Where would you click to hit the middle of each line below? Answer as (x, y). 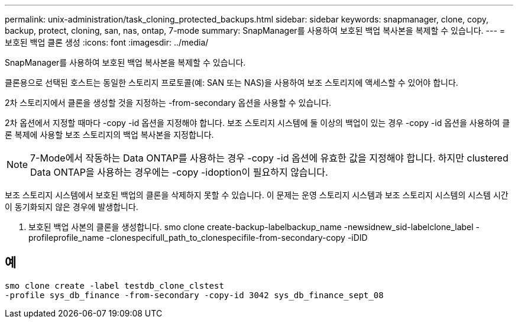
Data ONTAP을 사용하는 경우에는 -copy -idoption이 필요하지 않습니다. (179, 172)
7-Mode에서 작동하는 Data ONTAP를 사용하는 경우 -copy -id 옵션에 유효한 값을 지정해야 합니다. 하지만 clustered (269, 158)
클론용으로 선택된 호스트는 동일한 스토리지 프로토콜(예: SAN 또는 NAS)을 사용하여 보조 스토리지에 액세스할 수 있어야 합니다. (232, 83)
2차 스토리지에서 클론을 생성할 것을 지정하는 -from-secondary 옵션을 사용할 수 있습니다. (168, 103)
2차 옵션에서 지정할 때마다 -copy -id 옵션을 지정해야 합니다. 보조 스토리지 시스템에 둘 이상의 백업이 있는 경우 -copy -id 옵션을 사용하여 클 (258, 123)
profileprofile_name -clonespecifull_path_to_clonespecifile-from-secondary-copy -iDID (198, 238)
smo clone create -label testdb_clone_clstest (114, 285)
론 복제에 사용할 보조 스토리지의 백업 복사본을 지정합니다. (109, 135)
